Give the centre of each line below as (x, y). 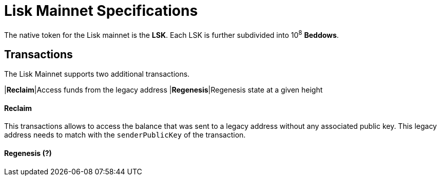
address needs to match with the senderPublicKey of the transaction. (125, 135)
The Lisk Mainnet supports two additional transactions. (97, 74)
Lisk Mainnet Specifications (101, 11)
